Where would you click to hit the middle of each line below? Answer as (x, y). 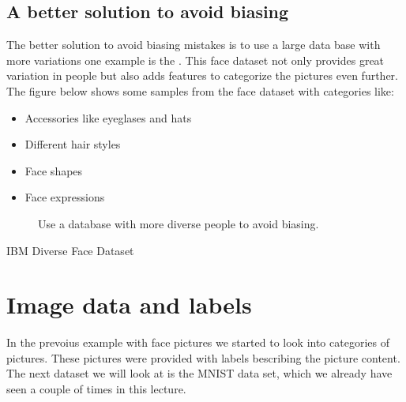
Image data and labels (129, 304)
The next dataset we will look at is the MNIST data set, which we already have (199, 373)
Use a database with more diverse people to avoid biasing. (179, 223)
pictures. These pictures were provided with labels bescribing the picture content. (203, 357)
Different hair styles (73, 144)
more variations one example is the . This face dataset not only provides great (195, 60)
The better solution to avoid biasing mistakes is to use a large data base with (194, 45)
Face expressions (65, 197)
